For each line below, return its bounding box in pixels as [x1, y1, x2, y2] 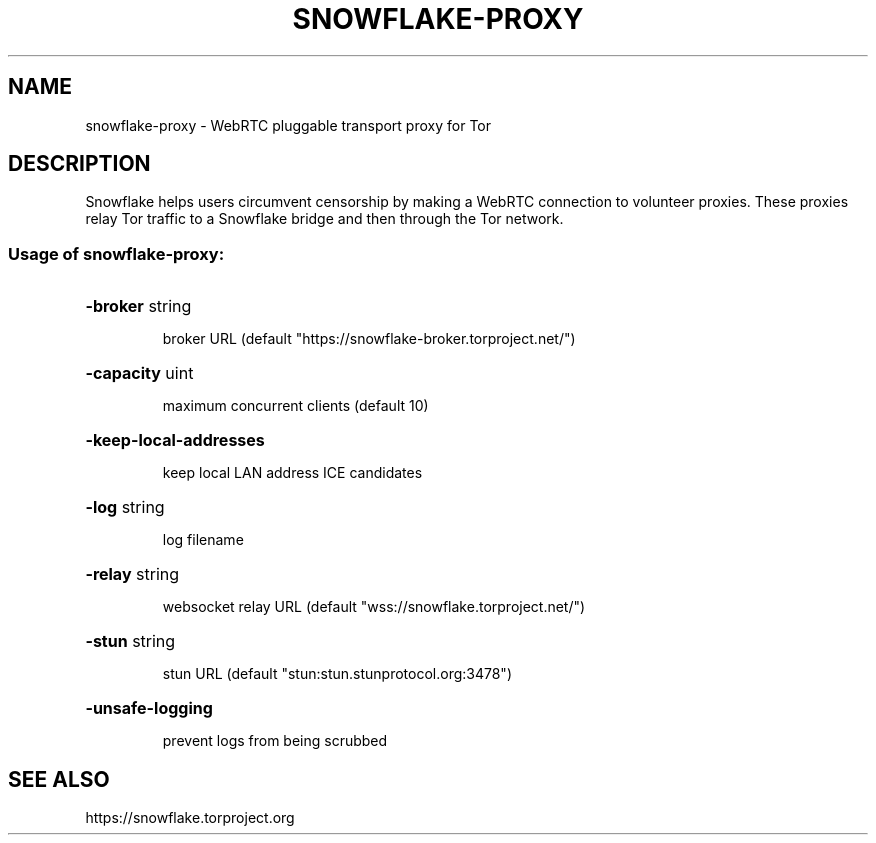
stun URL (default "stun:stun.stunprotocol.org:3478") [162, 665, 512, 683]
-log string [85, 497, 165, 518]
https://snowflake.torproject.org [85, 809, 295, 827]
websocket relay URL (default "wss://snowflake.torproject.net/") [162, 598, 586, 616]
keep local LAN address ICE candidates [162, 464, 423, 482]
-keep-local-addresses [85, 430, 265, 451]
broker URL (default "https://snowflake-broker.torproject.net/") [162, 330, 576, 348]
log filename [162, 531, 244, 549]
